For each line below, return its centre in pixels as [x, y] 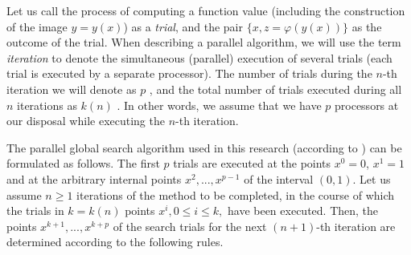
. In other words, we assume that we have [219, 105]
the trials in [35, 210]
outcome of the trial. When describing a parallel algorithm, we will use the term [204, 42]
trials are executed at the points [252, 163]
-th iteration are [356, 226]
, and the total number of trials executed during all [275, 89]
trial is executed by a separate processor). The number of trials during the [189, 73]
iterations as [47, 105]
